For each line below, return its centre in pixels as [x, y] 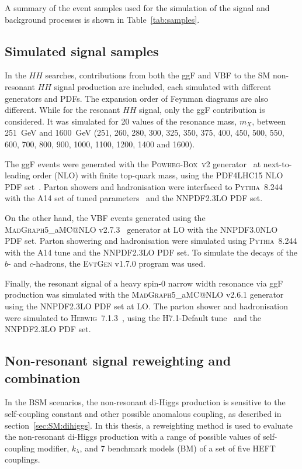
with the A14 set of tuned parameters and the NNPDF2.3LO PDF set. [134, 198]
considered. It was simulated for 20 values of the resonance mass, [121, 121]
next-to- [277, 163]
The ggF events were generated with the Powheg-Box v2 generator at [133, 163]
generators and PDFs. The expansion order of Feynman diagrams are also [136, 98]
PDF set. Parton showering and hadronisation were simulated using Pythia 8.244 [151, 241]
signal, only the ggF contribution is [202, 110]
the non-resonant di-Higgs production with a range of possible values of [133, 437]
